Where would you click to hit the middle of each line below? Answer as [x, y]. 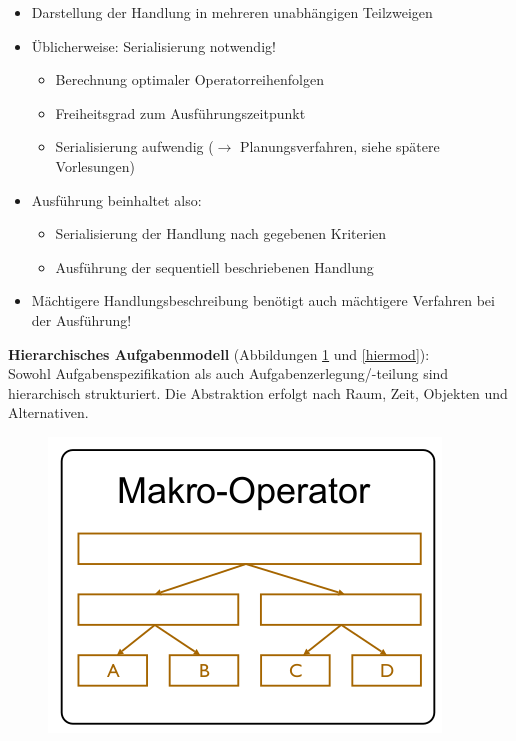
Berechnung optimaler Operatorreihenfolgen [189, 79]
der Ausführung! [81, 319]
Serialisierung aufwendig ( [134, 146]
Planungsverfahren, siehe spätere [340, 146]
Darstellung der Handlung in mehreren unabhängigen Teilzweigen [232, 12]
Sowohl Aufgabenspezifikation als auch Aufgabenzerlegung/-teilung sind [228, 373]
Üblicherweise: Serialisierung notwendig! [153, 45]
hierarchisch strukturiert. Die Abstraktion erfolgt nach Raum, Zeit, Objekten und [258, 392]
